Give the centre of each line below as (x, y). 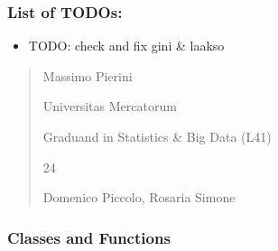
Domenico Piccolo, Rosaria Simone (139, 197)
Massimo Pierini (88, 75)
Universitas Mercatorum (110, 106)
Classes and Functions (89, 237)
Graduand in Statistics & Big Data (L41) (157, 136)
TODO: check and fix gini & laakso (126, 46)
